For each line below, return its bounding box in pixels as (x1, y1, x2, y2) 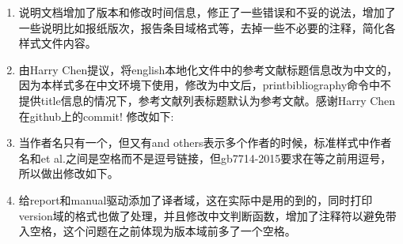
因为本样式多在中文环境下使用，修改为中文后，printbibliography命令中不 (18, 77, 392, 93)
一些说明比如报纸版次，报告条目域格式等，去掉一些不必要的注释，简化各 (18, 19, 396, 36)
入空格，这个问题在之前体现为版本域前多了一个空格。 (18, 223, 296, 239)
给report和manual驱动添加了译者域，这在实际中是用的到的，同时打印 (18, 191, 373, 208)
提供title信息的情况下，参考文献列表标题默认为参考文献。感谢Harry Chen (18, 92, 396, 108)
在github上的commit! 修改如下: (18, 107, 174, 124)
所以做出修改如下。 (18, 165, 119, 182)
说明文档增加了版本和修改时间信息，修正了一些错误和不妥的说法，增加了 (18, 4, 396, 20)
